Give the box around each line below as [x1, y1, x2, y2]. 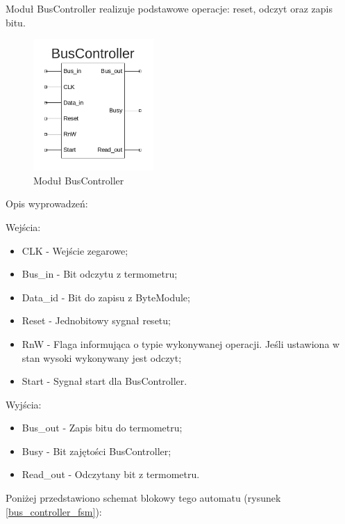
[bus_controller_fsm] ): [6, 504, 102, 518]
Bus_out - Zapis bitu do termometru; [22, 420, 183, 435]
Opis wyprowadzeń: [6, 196, 88, 211]
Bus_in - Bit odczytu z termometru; [22, 267, 178, 281]
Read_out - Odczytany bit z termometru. [22, 467, 200, 482]
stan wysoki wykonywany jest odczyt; [22, 350, 182, 365]
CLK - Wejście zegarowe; [22, 243, 128, 257]
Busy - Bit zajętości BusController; [22, 443, 171, 458]
